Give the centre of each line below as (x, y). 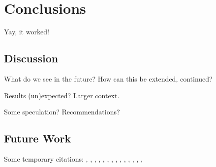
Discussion (31, 58)
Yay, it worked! (27, 32)
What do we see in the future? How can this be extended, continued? (108, 78)
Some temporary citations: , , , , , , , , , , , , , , (73, 158)
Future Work (38, 138)
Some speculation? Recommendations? (62, 112)
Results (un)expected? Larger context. (62, 95)
